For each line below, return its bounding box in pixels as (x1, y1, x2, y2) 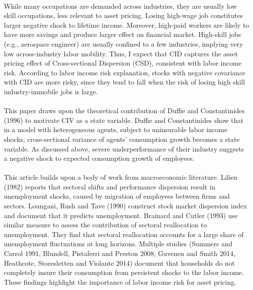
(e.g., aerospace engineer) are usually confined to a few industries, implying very (4, 38, 243, 49)
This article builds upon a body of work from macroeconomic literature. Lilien (4, 172, 238, 182)
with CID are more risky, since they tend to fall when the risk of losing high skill (4, 77, 245, 87)
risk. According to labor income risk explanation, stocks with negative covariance (4, 67, 246, 77)
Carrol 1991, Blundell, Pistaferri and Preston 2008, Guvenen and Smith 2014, (4, 248, 235, 258)
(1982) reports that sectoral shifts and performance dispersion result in (4, 181, 216, 191)
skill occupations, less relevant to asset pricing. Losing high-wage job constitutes (4, 10, 243, 20)
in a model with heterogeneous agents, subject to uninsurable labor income (4, 124, 227, 135)
